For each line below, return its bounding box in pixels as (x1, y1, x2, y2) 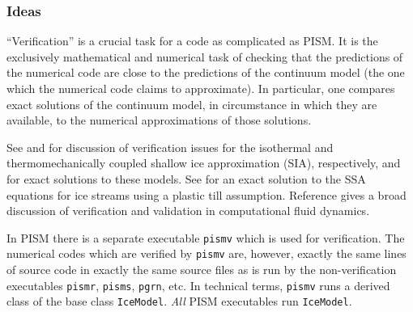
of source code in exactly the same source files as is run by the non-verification (6, 261, 397, 278)
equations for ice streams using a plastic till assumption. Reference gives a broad (6, 186, 407, 203)
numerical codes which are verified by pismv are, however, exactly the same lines (6, 245, 407, 262)
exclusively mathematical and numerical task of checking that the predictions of (6, 48, 403, 65)
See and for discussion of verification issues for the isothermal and (6, 138, 334, 155)
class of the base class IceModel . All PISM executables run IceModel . (6, 293, 352, 310)
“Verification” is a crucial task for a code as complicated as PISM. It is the (6, 32, 378, 49)
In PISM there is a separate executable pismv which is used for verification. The (6, 229, 405, 246)
